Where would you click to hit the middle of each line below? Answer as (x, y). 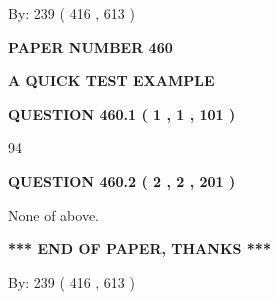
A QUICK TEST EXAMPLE (111, 80)
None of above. (53, 214)
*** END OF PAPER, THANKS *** (139, 248)
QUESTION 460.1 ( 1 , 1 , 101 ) (122, 113)
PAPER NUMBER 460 (90, 46)
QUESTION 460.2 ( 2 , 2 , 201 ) (122, 180)
